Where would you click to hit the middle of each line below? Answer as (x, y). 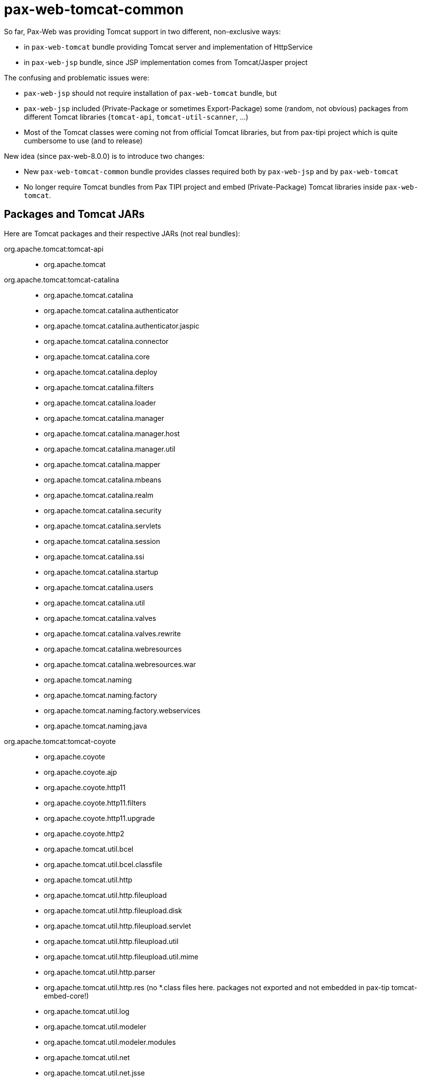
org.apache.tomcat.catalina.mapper (102, 464)
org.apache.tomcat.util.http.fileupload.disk (113, 910)
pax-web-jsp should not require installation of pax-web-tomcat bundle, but (150, 93)
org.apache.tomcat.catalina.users (99, 587)
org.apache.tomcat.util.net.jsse (94, 1073)
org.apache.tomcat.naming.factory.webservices (122, 710)
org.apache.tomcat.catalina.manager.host (112, 433)
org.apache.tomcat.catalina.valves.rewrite (112, 633)
